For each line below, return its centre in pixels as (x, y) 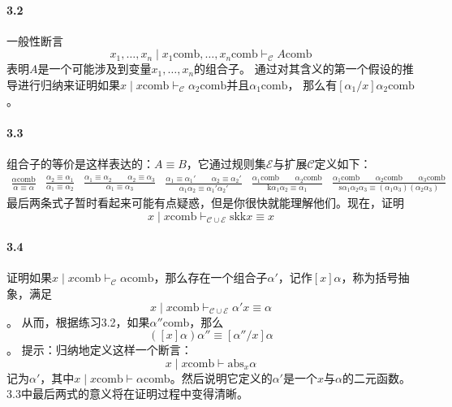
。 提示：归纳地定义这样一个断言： (99, 350)
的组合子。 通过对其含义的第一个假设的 (298, 69)
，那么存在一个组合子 (211, 277)
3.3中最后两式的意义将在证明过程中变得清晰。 (127, 394)
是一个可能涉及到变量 (95, 69)
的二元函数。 (376, 377)
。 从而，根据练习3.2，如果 (78, 321)
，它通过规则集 (226, 163)
